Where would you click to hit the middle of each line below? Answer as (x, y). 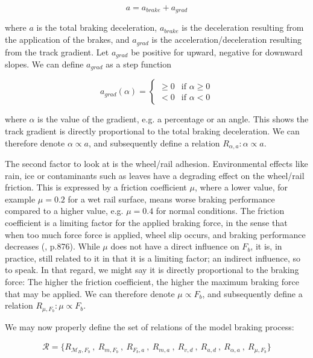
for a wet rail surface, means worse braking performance (171, 199)
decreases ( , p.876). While (52, 246)
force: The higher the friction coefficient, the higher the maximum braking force (152, 281)
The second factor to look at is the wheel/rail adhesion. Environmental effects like (156, 164)
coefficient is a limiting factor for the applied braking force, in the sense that (146, 223)
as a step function (139, 64)
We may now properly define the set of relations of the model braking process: (150, 326)
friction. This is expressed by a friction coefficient (96, 187)
